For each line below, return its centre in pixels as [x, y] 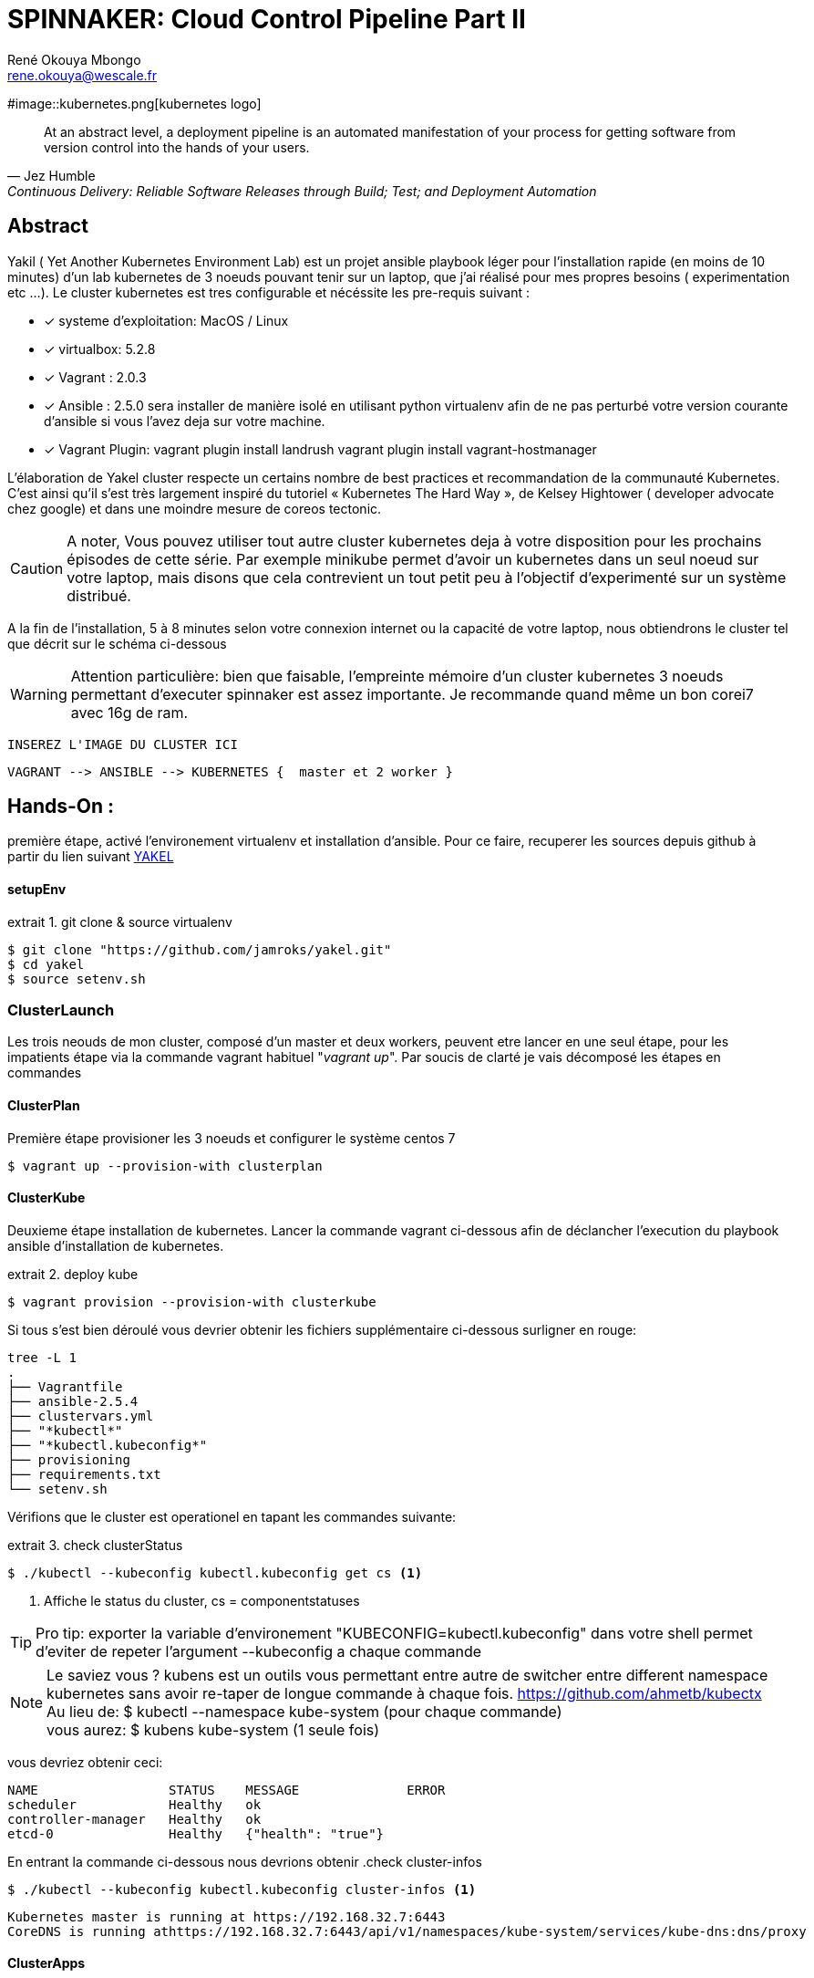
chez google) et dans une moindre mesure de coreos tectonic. [195, 508]
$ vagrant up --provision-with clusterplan [165, 1166]
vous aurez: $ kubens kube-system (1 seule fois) [213, 1729]
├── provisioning [69, 1459]
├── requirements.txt [84, 1474]
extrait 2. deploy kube [73, 1274]
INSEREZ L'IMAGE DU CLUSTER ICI [123, 744]
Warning [39, 694]
